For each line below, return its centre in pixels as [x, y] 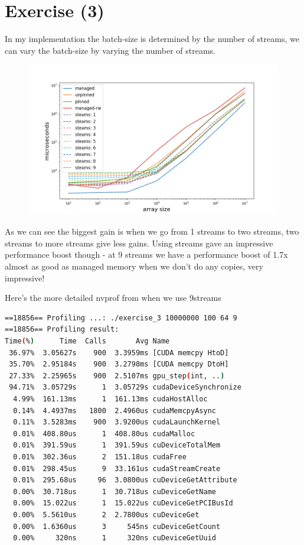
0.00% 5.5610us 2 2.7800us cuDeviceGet [106, 515]
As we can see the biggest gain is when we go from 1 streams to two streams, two [152, 231]
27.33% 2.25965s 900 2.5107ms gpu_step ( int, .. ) [117, 376]
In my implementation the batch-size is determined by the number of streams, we [152, 39]
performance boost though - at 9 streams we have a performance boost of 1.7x [146, 254]
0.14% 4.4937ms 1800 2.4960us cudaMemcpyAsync [115, 411]
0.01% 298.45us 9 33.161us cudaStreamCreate [117, 468]
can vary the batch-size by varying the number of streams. [110, 50]
